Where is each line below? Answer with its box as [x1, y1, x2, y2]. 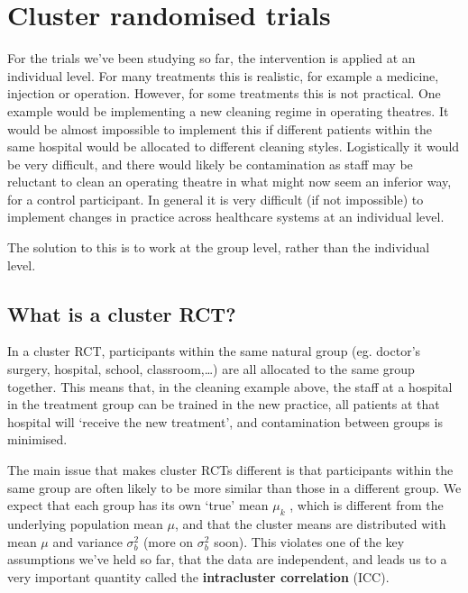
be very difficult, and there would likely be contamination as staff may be [7, 154, 413, 173]
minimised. [7, 430, 68, 449]
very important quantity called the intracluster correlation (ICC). [7, 567, 390, 586]
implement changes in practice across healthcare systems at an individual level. [7, 207, 445, 226]
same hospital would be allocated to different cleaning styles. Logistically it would [7, 137, 460, 156]
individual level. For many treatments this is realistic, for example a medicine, [7, 66, 439, 85]
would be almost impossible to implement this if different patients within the [7, 119, 432, 138]
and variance [52, 532, 123, 551]
